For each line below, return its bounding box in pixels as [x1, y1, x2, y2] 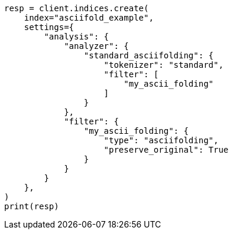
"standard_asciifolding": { [83, 51, 214, 60]
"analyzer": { [64, 41, 129, 51]
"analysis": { [44, 32, 109, 41]
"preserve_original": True [103, 145, 229, 154]
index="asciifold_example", [24, 13, 154, 22]
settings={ [24, 22, 75, 32]
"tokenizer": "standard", [103, 60, 224, 70]
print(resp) [4, 202, 59, 211]
